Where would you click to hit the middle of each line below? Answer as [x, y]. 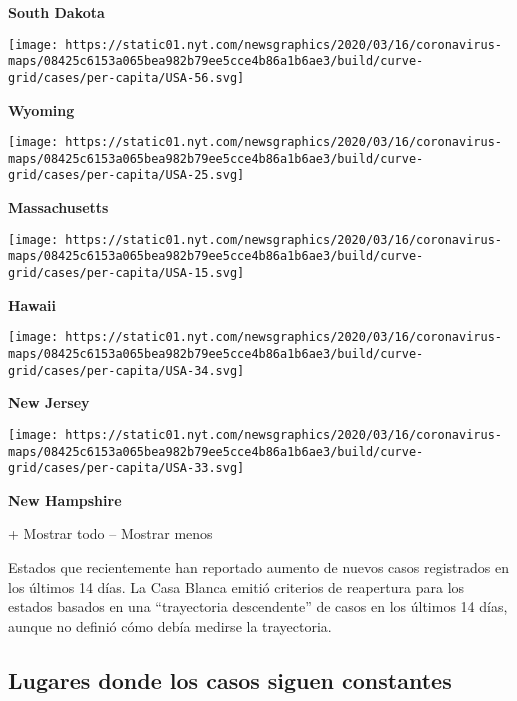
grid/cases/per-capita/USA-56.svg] [126, 77]
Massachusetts [58, 207]
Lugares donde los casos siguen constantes [230, 679]
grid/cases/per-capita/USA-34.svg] [126, 370]
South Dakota [56, 12]
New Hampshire [65, 499]
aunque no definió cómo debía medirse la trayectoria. [170, 625]
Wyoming [41, 109]
